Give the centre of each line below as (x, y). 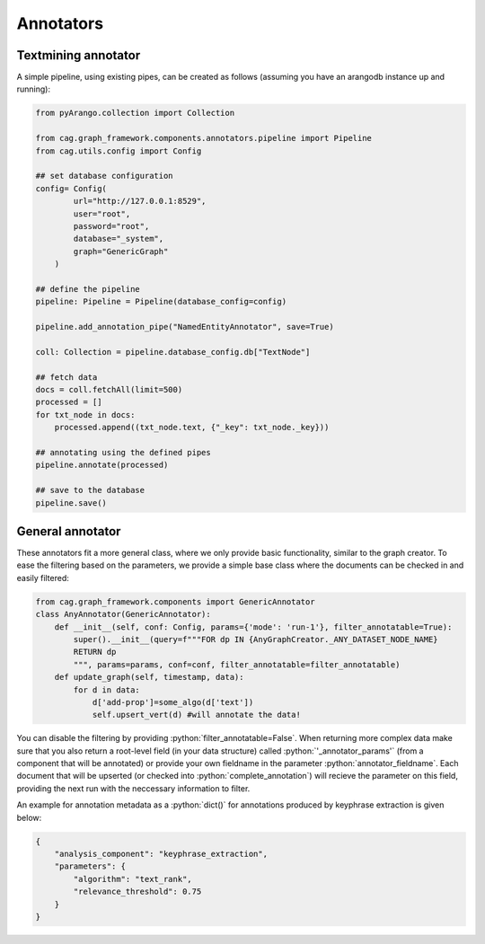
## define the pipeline (88, 289)
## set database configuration (105, 176)
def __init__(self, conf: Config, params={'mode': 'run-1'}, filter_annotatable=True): (253, 627)
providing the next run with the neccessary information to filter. (133, 788)
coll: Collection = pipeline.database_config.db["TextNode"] (173, 352)
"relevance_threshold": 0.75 (137, 892)
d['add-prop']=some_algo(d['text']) (173, 702)
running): (34, 89)
